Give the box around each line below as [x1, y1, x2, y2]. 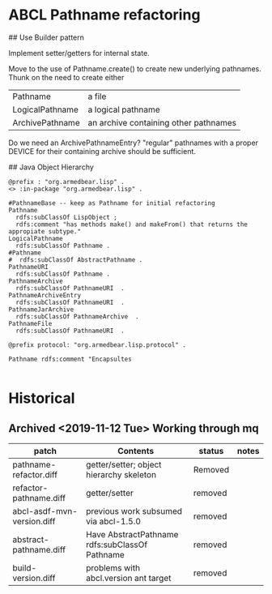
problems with [86, 562, 140, 573]
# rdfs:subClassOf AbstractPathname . [8, 255, 143, 264]
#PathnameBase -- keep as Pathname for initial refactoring [8, 199, 216, 207]
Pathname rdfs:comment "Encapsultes [8, 355, 132, 363]
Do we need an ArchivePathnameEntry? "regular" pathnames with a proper [8, 138, 259, 147]
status [198, 445, 224, 456]
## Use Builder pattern [8, 32, 85, 42]
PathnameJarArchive [8, 306, 74, 314]
